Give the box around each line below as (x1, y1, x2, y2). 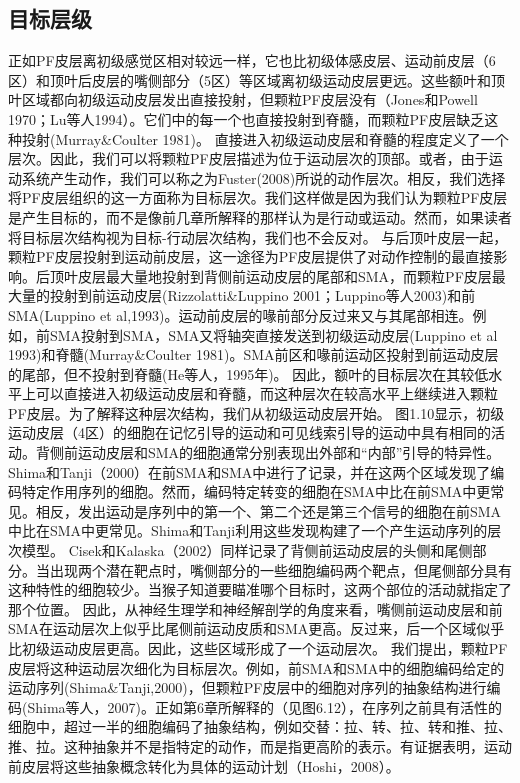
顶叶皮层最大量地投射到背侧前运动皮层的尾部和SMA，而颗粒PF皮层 (49, 265, 492, 286)
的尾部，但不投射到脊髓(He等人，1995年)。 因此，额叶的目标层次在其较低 (8, 363, 489, 384)
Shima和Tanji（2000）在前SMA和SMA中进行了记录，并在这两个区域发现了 (8, 461, 491, 482)
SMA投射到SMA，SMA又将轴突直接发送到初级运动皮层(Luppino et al (49, 324, 498, 345)
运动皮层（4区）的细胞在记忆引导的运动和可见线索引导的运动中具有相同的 (8, 422, 491, 443)
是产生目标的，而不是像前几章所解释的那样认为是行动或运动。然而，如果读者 (8, 206, 512, 227)
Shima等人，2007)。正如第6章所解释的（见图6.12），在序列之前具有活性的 (27, 696, 502, 717)
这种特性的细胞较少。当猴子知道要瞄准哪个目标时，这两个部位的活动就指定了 (8, 579, 512, 600)
